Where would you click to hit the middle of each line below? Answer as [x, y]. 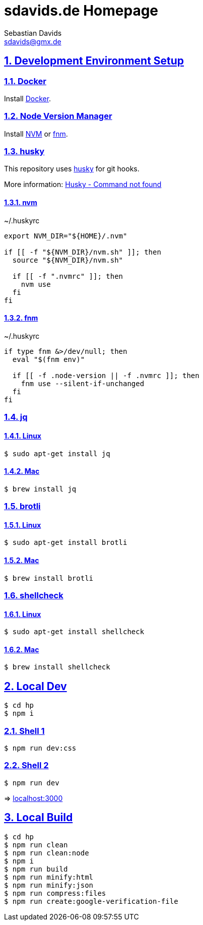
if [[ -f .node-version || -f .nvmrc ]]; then [106, 375]
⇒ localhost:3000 [33, 798]
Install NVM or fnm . [36, 134]
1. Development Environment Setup [94, 61]
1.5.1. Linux [23, 525]
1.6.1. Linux [23, 614]
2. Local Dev [36, 686]
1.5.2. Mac [22, 560]
